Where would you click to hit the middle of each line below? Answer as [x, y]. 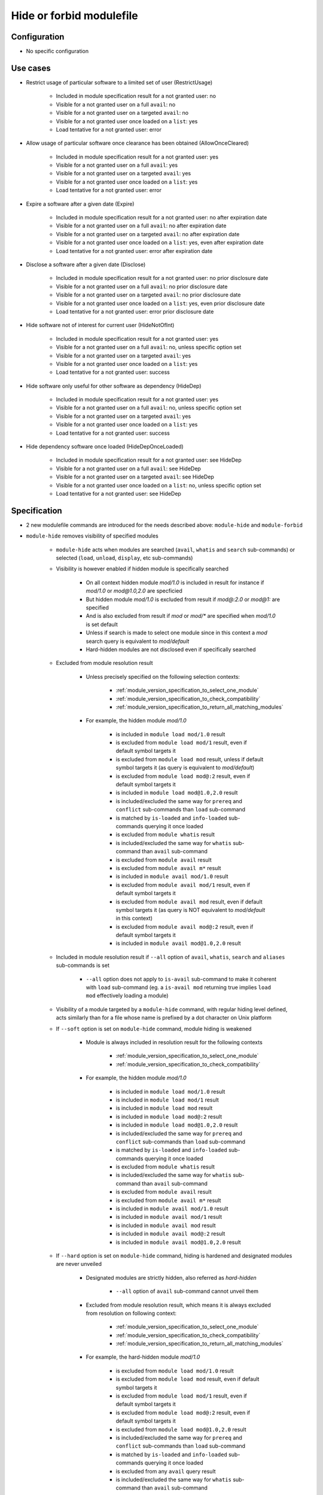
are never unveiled [79, 1264]
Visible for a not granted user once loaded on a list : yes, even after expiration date [160, 243]
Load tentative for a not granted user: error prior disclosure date [135, 312]
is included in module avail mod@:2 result [170, 1234]
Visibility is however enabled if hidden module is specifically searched [142, 569]
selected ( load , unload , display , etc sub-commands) [124, 558]
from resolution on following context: [131, 1313]
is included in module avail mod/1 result [169, 1217]
